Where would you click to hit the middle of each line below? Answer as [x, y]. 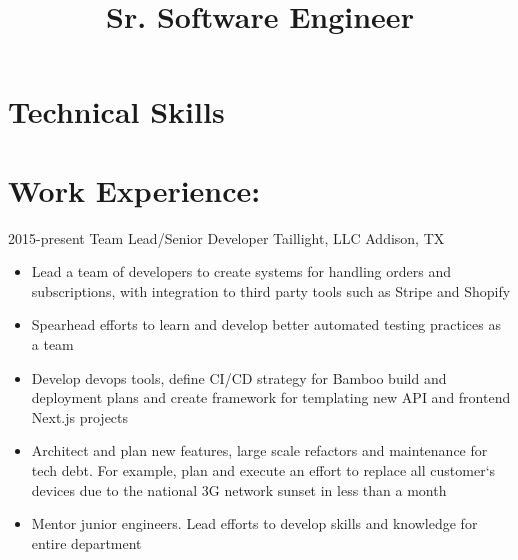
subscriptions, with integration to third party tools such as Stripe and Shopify [271, 290]
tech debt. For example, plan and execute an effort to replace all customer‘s [263, 470]
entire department [86, 542]
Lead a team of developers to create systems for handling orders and [241, 271]
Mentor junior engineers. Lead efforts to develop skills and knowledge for [254, 523]
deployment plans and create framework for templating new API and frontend [271, 397]
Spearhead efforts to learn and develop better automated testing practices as [266, 324]
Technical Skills [116, 111]
